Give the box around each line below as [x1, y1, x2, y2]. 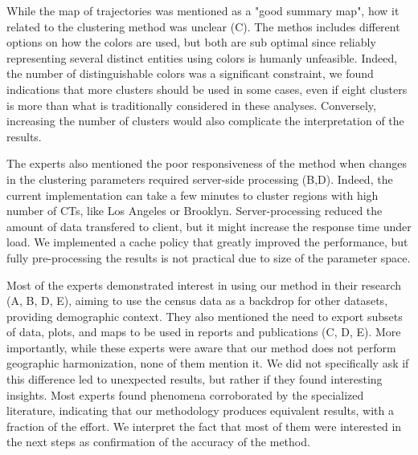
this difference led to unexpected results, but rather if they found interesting [6, 371, 383, 388]
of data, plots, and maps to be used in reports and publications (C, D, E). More [6, 323, 401, 340]
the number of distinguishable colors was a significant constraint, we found [6, 65, 374, 82]
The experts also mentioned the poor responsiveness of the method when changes [6, 155, 408, 172]
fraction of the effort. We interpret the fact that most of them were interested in [6, 417, 402, 434]
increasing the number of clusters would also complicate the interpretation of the [6, 112, 404, 129]
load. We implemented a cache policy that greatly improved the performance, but [6, 234, 408, 250]
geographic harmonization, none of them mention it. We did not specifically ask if [6, 355, 409, 372]
